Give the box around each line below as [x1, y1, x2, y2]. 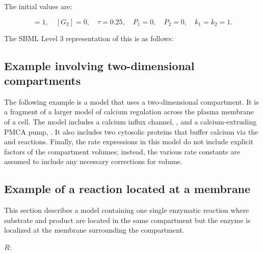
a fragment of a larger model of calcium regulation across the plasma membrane [4, 106, 254, 117]
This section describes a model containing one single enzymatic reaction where [4, 205, 249, 215]
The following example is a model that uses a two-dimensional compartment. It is [4, 96, 259, 107]
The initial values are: [4, 1, 72, 11]
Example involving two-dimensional [4, 57, 195, 73]
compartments [4, 72, 81, 88]
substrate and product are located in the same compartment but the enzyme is [4, 214, 251, 225]
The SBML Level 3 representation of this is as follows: [4, 33, 174, 43]
